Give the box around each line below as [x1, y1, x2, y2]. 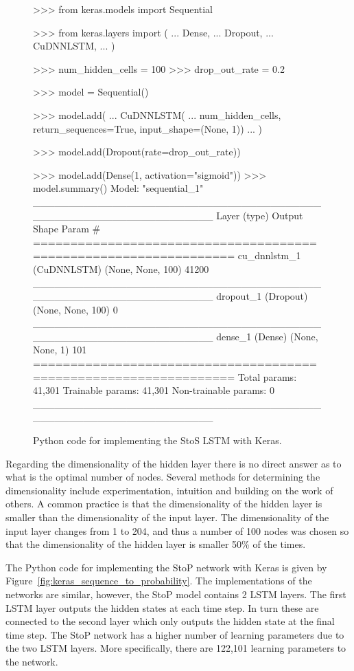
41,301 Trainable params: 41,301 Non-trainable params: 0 [33, 383, 274, 397]
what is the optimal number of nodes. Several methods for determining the [5, 470, 320, 484]
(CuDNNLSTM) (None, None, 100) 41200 [33, 261, 209, 276]
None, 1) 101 [33, 342, 87, 357]
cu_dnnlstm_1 [237, 248, 301, 263]
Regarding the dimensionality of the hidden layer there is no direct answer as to [5, 456, 342, 470]
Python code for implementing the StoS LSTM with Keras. [33, 433, 282, 448]
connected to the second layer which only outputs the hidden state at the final [5, 614, 335, 628]
